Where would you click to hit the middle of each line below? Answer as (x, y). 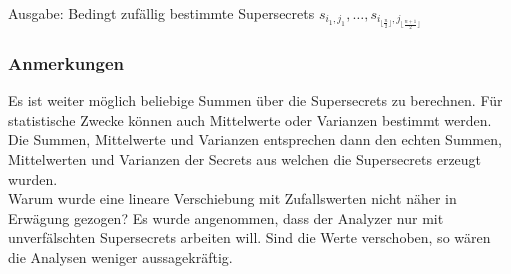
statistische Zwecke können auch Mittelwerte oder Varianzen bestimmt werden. (250, 119)
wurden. (33, 178)
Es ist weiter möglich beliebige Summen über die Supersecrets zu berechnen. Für (255, 100)
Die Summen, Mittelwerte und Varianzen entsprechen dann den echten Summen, (255, 139)
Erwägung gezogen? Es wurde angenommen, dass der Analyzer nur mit (226, 217)
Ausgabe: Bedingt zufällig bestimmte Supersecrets (161, 13)
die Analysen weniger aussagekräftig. (120, 257)
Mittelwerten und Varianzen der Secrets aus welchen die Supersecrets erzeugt (245, 159)
